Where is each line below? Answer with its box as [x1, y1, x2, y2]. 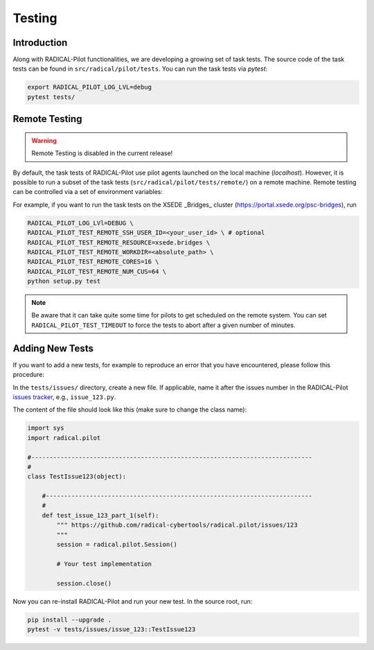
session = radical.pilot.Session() [56, 541, 178, 549]
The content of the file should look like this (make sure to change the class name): [12, 405, 247, 414]
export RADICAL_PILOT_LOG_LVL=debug [27, 83, 152, 91]
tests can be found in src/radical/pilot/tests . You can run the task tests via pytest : [12, 64, 268, 73]
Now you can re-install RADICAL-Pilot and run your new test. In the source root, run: [12, 597, 253, 606]
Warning [31, 136, 57, 145]
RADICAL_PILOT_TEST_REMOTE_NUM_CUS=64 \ [27, 267, 166, 275]
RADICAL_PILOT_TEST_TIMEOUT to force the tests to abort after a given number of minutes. [31, 321, 296, 329]
